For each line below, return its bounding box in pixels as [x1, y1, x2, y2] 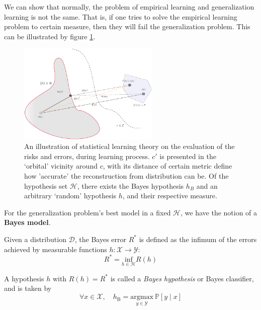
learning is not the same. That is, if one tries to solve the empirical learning [4, 11, 237, 22]
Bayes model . [4, 217, 51, 227]
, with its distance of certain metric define [103, 161, 232, 171]
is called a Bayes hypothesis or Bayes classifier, [110, 273, 254, 283]
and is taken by [4, 283, 52, 293]
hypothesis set [24, 180, 68, 191]
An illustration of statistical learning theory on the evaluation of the [24, 141, 235, 151]
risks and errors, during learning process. [24, 150, 150, 161]
